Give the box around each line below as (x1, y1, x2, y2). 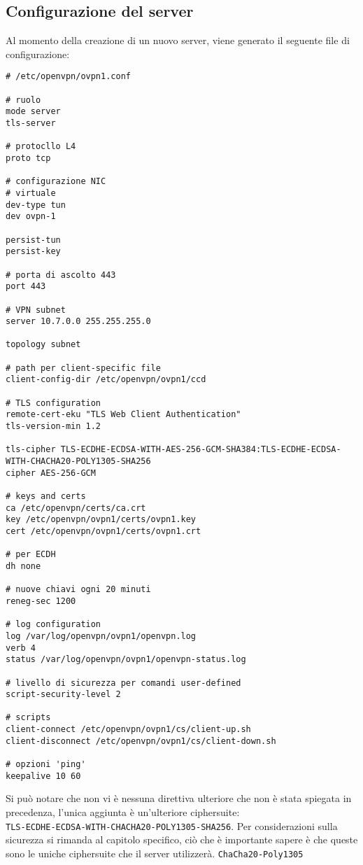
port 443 (6, 281, 46, 292)
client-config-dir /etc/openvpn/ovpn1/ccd (6, 374, 206, 385)
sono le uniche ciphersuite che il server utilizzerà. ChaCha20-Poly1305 (6, 845, 304, 860)
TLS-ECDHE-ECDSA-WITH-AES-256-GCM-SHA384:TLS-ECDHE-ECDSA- (60, 444, 341, 455)
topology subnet (6, 339, 81, 350)
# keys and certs (6, 491, 86, 502)
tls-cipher (6, 444, 56, 455)
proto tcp (6, 153, 51, 163)
